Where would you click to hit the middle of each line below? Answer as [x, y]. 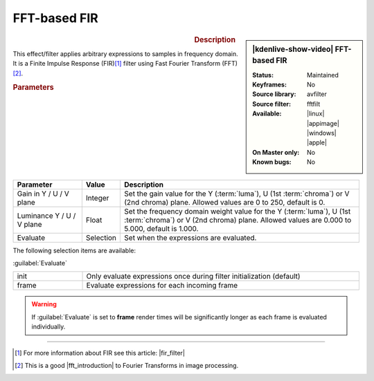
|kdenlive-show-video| [293, 49]
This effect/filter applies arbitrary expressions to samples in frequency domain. [125, 54]
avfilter [317, 94]
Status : [263, 75]
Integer [97, 198]
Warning [44, 304]
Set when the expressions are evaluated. [190, 237]
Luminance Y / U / [46, 216]
